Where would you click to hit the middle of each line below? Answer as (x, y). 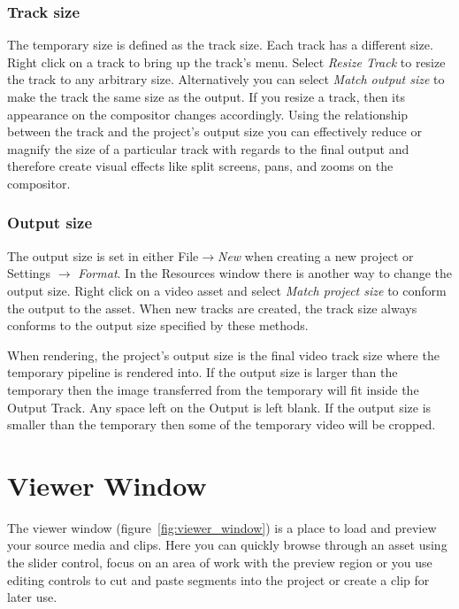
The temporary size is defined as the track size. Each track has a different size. (220, 45)
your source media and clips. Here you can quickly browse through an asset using (227, 545)
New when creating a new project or (316, 255)
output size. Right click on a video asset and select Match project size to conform (227, 290)
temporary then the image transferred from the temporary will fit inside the (213, 389)
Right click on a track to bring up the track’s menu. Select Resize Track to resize (226, 62)
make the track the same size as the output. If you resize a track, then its (206, 96)
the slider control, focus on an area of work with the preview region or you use (220, 563)
